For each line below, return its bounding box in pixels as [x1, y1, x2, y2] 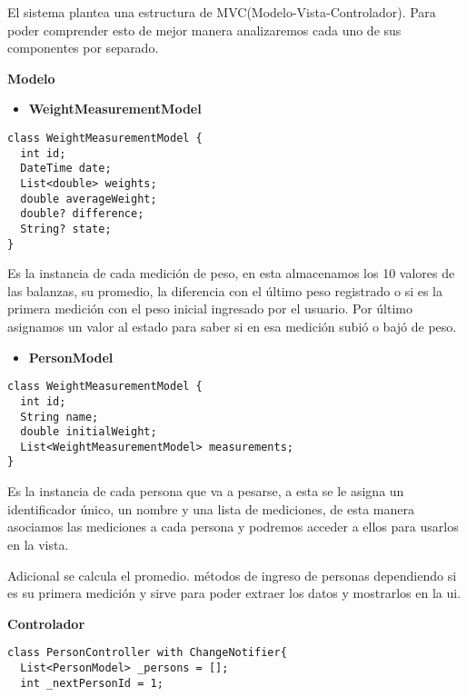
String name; [20, 410, 99, 423]
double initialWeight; [20, 425, 157, 439]
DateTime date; [20, 162, 112, 175]
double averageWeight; [20, 192, 157, 205]
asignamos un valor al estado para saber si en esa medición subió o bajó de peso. [7, 317, 457, 335]
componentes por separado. [7, 38, 159, 57]
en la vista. [7, 534, 69, 553]
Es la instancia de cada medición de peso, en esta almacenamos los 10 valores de [7, 264, 455, 283]
